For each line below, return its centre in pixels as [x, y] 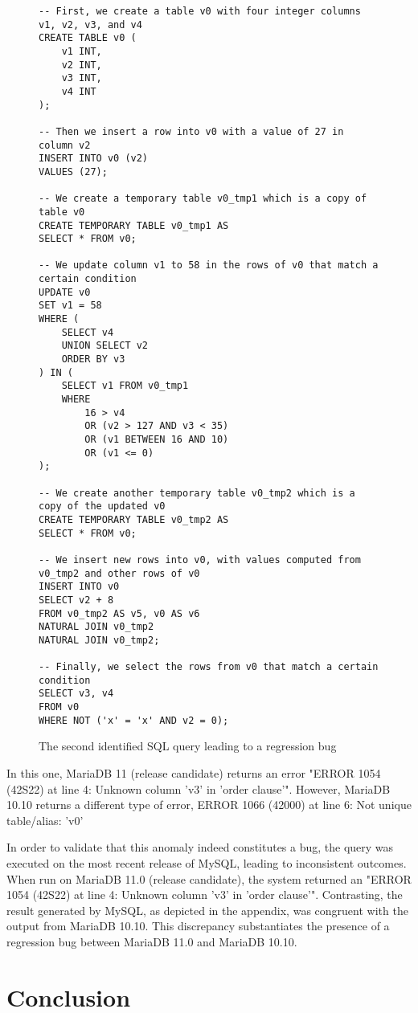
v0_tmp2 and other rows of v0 [119, 573]
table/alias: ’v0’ [45, 820]
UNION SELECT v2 [105, 346]
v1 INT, [82, 51]
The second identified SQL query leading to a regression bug [188, 746]
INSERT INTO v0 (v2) [94, 159]
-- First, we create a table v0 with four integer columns [200, 11]
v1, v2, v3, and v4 [90, 25]
